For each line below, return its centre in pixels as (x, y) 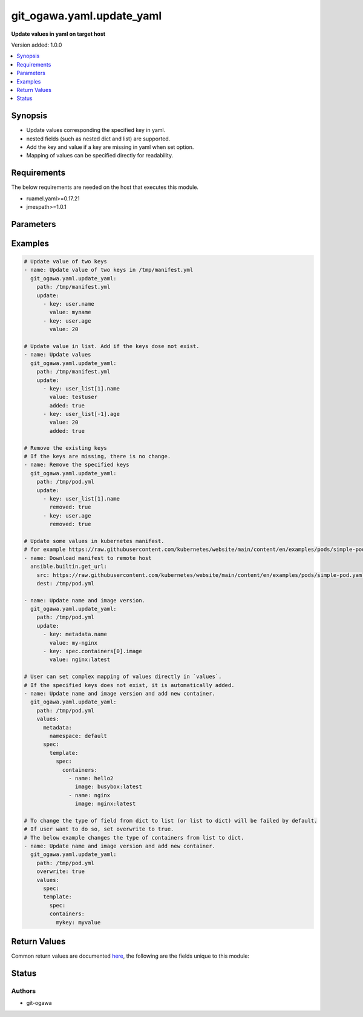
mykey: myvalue (78, 922)
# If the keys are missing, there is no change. (97, 456)
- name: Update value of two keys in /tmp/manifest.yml (109, 270)
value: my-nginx (74, 643)
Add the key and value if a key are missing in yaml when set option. (110, 147)
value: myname (70, 312)
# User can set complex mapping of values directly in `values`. (123, 677)
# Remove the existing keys (65, 448)
